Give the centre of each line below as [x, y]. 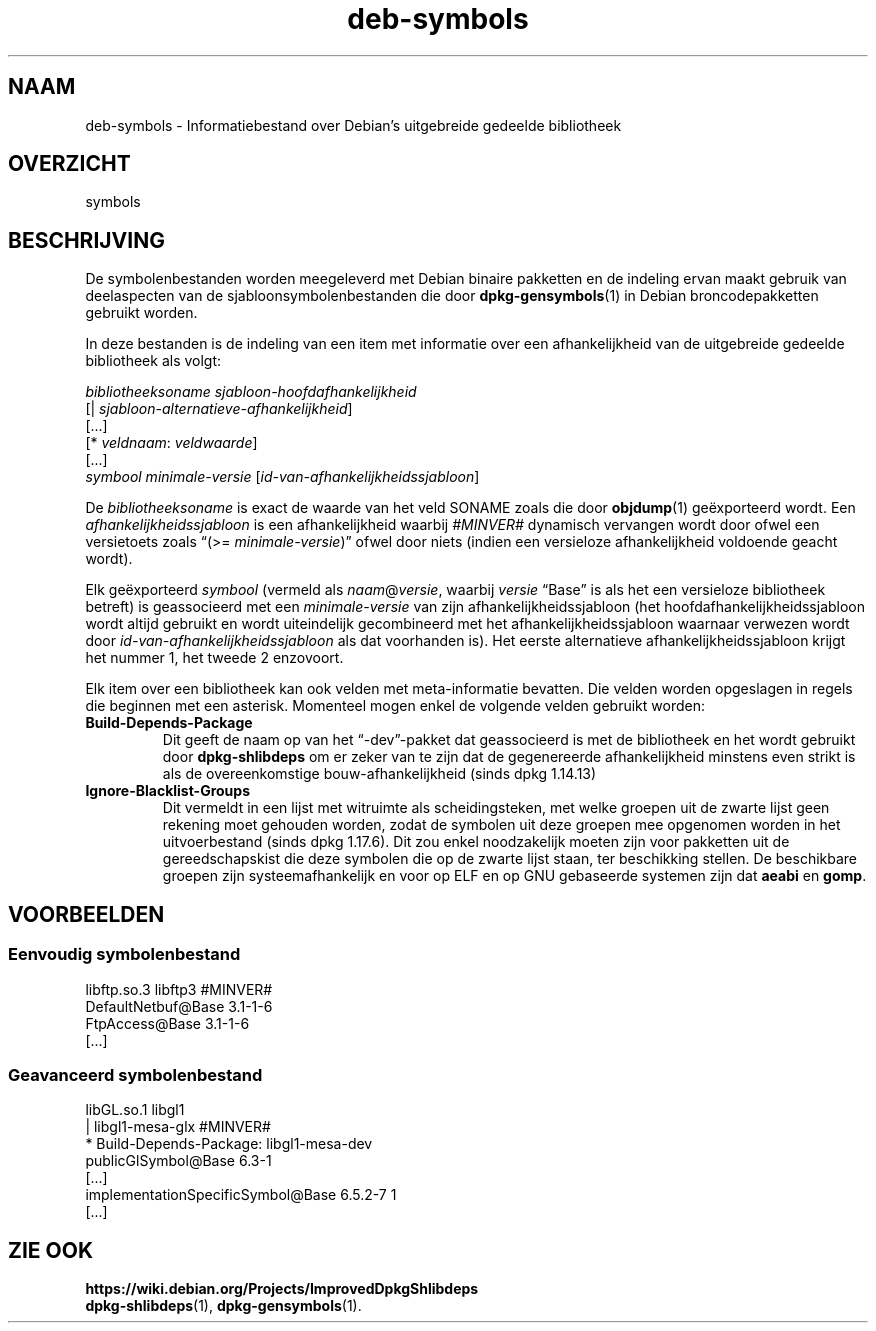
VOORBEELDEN [86, 914]
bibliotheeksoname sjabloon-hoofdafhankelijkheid [251, 392]
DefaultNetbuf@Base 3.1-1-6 [179, 1006]
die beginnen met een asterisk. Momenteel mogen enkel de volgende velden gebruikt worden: [395, 706]
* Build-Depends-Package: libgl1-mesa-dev [229, 1144]
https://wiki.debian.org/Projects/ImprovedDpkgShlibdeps [282, 1289]
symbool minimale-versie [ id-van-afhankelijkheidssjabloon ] [282, 477]
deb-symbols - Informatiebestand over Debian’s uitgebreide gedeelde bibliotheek [353, 125]
